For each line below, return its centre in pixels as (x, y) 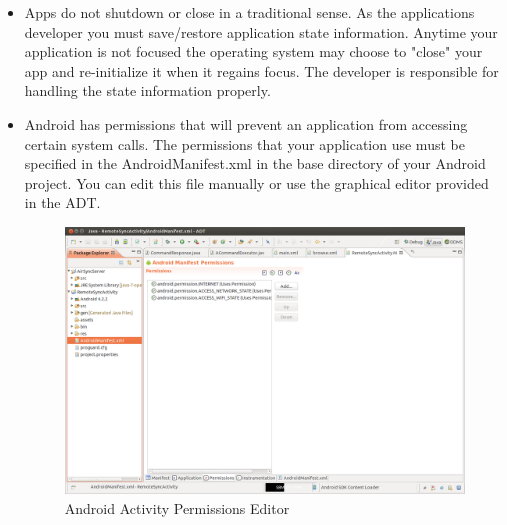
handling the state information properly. (147, 90)
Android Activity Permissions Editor (177, 507)
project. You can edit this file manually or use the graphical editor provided (256, 182)
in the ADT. (62, 202)
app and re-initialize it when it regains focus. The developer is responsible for (261, 70)
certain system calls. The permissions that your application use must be (244, 143)
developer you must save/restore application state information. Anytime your (261, 31)
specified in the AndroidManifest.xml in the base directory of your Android (255, 163)
